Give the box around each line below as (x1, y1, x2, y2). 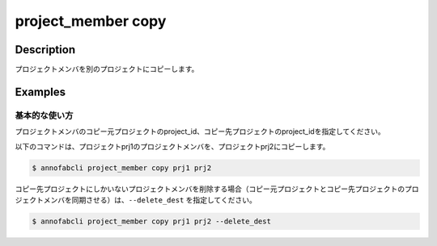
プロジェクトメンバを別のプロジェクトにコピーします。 (15, 65, 199, 74)
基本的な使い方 (15, 110, 74, 121)
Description (15, 43, 76, 56)
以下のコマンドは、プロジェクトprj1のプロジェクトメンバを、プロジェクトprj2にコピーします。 (15, 141, 330, 151)
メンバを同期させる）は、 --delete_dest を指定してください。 (43, 194, 257, 205)
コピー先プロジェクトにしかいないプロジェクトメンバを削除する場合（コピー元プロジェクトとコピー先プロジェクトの (15, 184, 405, 194)
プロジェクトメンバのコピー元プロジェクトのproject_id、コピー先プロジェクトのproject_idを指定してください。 (15, 127, 386, 136)
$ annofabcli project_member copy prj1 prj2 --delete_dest (32, 216, 271, 226)
